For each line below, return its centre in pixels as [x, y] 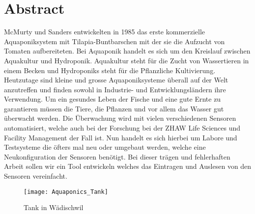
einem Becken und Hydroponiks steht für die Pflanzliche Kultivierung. [110, 70]
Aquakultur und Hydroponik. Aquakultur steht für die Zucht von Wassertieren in [127, 60]
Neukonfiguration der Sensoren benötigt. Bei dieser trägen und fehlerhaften [117, 156]
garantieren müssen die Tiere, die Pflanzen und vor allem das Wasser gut [114, 108]
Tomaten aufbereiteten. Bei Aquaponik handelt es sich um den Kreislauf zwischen [127, 51]
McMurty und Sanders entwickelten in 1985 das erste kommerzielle [105, 32]
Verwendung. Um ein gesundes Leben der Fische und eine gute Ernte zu [113, 99]
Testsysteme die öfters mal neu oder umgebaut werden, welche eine [105, 147]
